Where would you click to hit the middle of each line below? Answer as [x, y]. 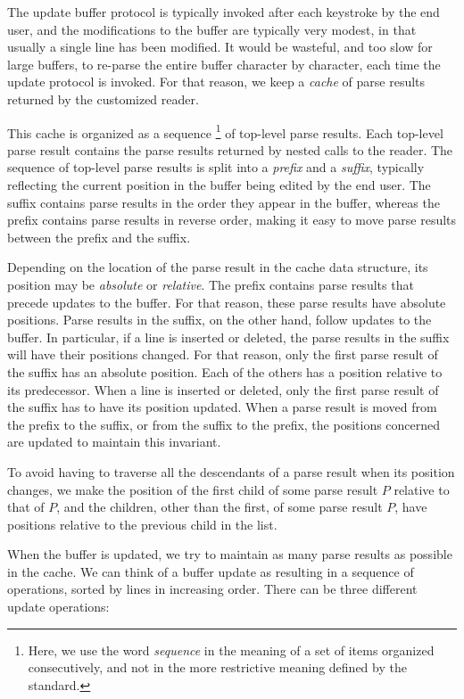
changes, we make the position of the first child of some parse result [193, 489]
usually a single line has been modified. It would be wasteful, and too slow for [220, 47]
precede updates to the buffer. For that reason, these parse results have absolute [227, 302]
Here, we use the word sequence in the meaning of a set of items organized [231, 650]
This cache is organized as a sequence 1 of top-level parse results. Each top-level [225, 131]
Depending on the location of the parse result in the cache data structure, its [218, 267]
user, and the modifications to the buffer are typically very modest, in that [212, 29]
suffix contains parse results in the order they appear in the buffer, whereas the [224, 202]
